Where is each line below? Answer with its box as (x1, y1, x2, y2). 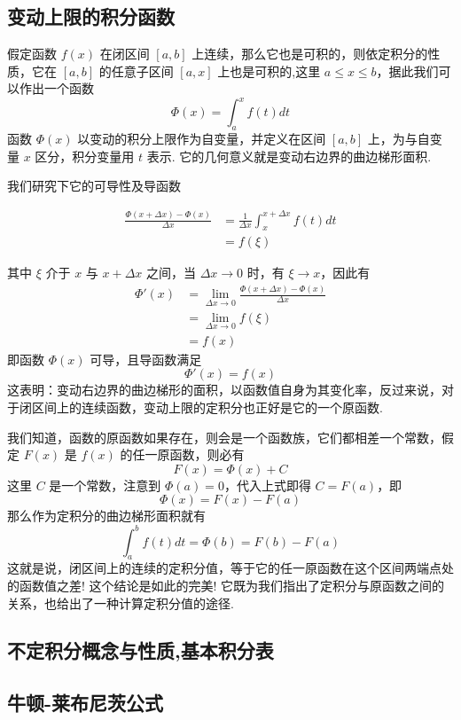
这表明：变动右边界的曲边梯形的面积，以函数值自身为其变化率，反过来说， (7, 380, 441, 399)
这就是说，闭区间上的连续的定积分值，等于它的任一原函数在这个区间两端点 (7, 559, 441, 577)
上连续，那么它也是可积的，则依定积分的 (191, 44, 428, 63)
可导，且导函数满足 (90, 349, 202, 368)
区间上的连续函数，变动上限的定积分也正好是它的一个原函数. (31, 398, 383, 417)
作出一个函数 (19, 79, 94, 98)
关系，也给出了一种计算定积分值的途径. (7, 593, 234, 612)
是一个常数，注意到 (49, 475, 161, 494)
